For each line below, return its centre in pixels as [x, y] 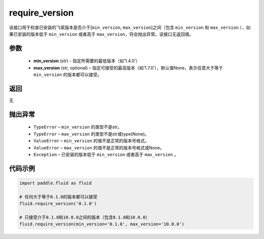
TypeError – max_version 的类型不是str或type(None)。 [91, 134]
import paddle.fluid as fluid [55, 183]
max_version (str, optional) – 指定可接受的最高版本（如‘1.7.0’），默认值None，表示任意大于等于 [128, 68]
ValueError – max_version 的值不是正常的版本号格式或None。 [99, 147]
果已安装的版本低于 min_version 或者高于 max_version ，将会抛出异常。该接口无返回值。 [101, 34]
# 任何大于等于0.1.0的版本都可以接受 [58, 197]
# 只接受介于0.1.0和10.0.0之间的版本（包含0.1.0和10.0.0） [85, 217]
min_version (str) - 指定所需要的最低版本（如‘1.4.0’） [87, 61]
